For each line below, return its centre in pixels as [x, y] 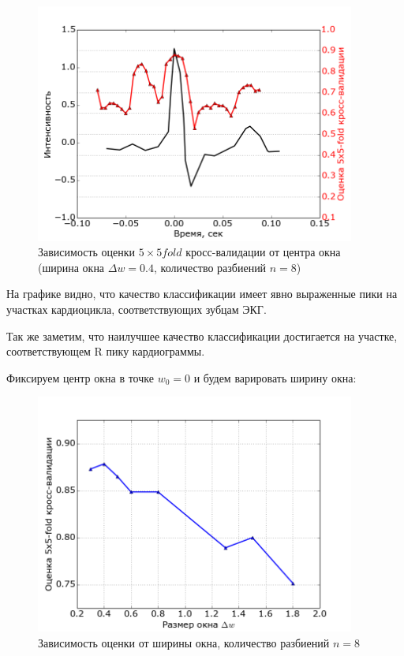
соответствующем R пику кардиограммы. [106, 351]
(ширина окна [71, 267]
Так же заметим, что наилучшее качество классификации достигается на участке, [202, 335]
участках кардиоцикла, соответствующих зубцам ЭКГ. [137, 309]
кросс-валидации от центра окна [263, 252]
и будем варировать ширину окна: [275, 377]
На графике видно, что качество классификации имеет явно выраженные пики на [202, 294]
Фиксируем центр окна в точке [80, 377]
